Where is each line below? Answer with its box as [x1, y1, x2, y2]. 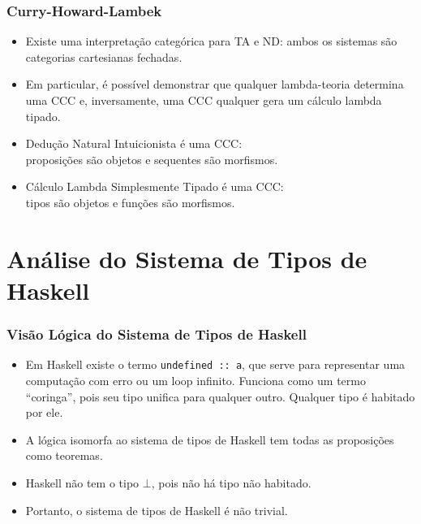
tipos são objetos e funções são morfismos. [25, 193, 235, 210]
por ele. [25, 404, 63, 421]
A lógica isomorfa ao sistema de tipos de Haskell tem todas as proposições [25, 431, 394, 448]
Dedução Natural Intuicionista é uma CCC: [25, 135, 243, 152]
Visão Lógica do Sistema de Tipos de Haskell [6, 324, 307, 344]
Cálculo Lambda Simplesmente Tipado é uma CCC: [25, 178, 284, 195]
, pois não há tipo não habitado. [151, 474, 311, 491]
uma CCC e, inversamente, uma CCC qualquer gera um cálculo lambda [25, 92, 382, 108]
